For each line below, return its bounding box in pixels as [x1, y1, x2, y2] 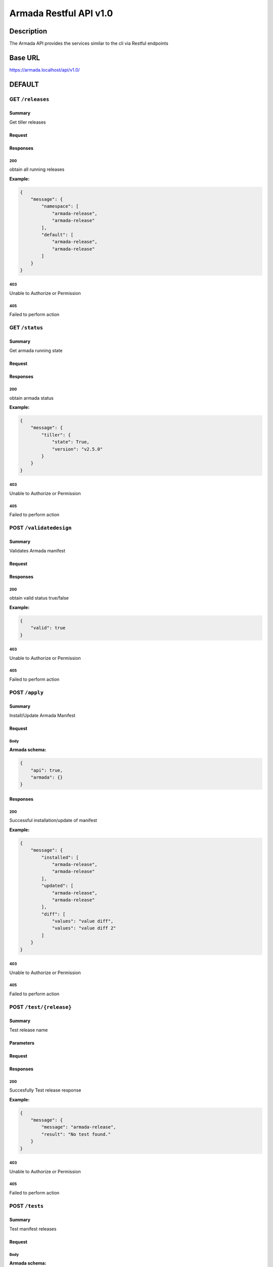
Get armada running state [9, 348, 63, 354]
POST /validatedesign [9, 524, 72, 531]
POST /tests [9, 1202, 44, 1209]
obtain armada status [9, 395, 54, 401]
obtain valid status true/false [9, 595, 69, 601]
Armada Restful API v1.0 [9, 8, 113, 19]
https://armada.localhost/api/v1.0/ [9, 66, 80, 73]
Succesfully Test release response [9, 1087, 81, 1093]
